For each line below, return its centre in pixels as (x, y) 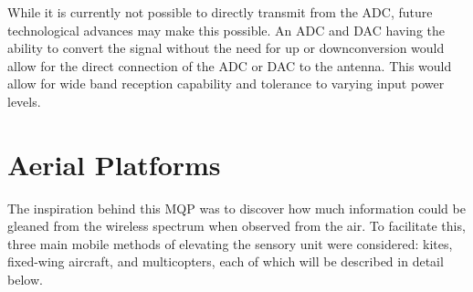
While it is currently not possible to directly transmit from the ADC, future (220, 12)
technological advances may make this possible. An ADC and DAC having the (226, 30)
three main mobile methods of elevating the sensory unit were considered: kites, (230, 243)
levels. (24, 101)
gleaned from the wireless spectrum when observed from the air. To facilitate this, (236, 226)
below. (25, 280)
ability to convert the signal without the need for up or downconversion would (226, 48)
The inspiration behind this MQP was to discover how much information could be (236, 208)
